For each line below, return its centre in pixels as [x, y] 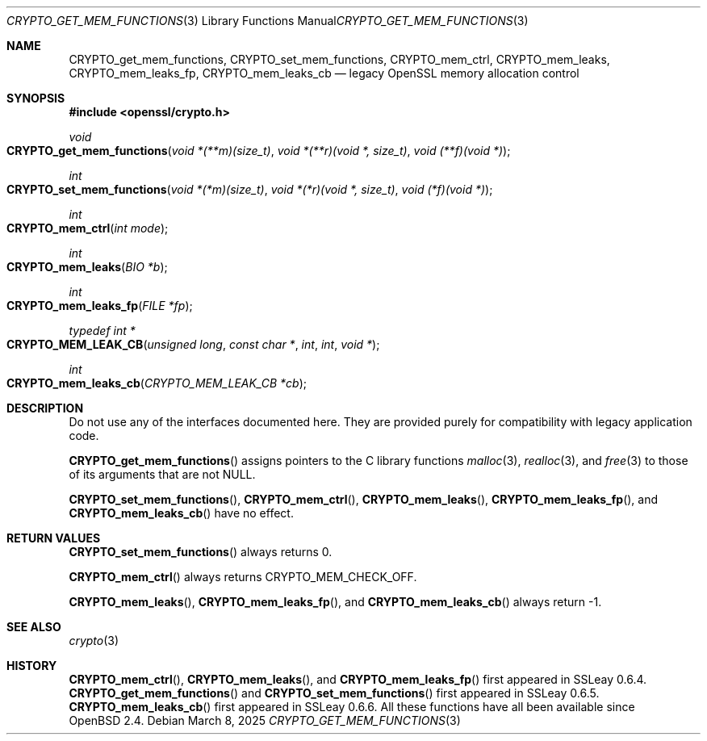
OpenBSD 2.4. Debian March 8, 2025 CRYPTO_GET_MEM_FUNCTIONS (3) [265, 720]
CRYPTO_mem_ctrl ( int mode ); [88, 228]
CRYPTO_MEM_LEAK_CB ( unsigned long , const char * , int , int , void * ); [193, 344]
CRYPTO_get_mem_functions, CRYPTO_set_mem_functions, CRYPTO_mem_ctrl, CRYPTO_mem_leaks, [339, 59]
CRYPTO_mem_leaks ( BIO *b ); [87, 267]
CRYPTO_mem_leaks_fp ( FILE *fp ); [100, 306]
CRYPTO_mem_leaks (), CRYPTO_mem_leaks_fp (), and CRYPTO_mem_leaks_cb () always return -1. [335, 602]
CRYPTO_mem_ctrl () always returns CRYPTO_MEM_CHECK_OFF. [243, 577]
